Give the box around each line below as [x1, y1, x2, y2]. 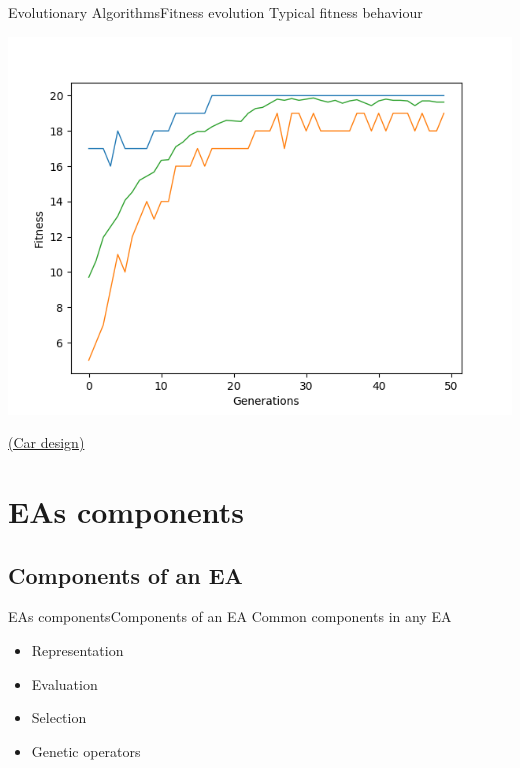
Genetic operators [31, 740, 141, 761]
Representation [31, 639, 124, 660]
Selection [31, 707, 87, 728]
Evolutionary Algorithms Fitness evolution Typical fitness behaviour [8, 2, 423, 22]
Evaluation [31, 673, 98, 694]
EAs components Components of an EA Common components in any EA [8, 606, 452, 627]
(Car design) [8, 432, 85, 453]
